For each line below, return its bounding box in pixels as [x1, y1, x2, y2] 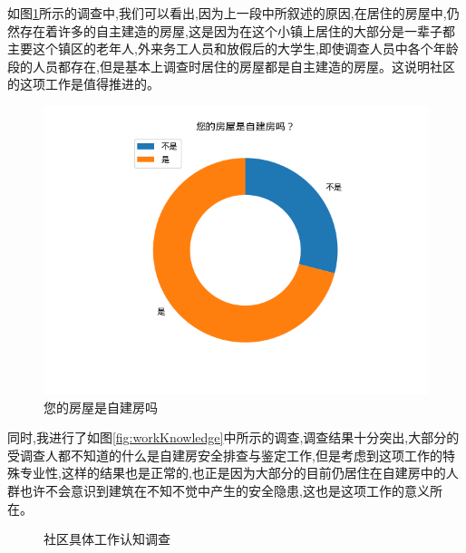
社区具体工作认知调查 [44, 529, 170, 548]
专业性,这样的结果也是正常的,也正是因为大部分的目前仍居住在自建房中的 [19, 463, 446, 482]
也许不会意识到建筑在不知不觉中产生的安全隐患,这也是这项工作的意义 [19, 480, 430, 500]
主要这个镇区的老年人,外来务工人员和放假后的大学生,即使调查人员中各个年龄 [7, 39, 459, 58]
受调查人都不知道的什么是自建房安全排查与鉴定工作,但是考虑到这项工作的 [7, 445, 442, 464]
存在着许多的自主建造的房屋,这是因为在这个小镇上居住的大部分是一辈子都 [19, 21, 455, 40]
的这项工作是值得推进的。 [7, 74, 160, 93]
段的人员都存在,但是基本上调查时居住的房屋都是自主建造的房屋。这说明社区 [7, 56, 455, 75]
